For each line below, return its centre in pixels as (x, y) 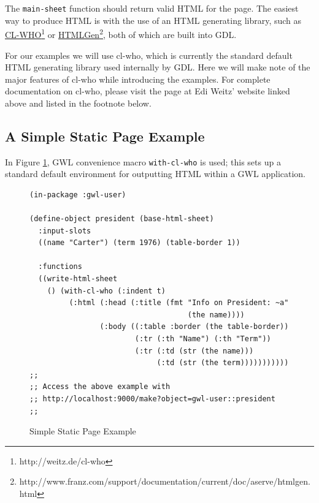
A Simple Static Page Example (105, 136)
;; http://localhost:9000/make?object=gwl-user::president (152, 399)
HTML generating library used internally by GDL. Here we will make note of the (158, 67)
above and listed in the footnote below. (78, 103)
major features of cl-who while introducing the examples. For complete (138, 79)
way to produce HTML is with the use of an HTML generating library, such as (153, 20)
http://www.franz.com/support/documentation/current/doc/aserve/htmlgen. (165, 481)
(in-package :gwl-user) (78, 195)
